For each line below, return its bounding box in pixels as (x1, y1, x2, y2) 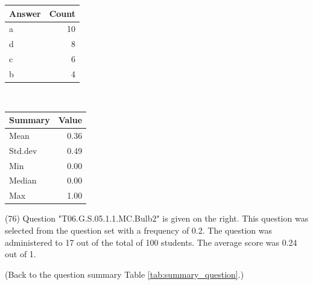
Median (9, 174, 37, 187)
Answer (9, 7, 41, 19)
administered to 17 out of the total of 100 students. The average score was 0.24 (5, 235, 297, 248)
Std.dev (9, 144, 37, 156)
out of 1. (5, 248, 36, 260)
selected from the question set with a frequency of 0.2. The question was (5, 223, 272, 236)
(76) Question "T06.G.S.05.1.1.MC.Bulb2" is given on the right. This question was (5, 212, 309, 225)
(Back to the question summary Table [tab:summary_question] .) (5, 267, 244, 280)
